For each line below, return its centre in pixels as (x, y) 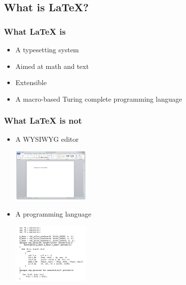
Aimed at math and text (52, 66)
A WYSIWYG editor (47, 139)
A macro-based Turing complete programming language (99, 99)
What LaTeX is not (43, 121)
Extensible (31, 82)
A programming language (53, 213)
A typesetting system (47, 49)
